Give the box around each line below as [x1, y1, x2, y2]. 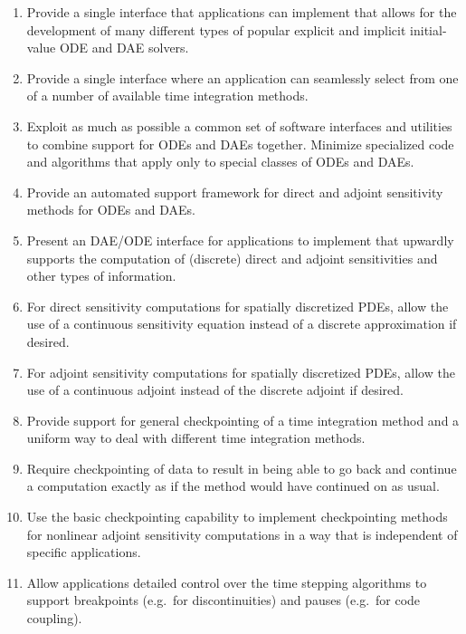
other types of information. [26, 266, 176, 285]
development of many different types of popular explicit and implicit [26, 20, 406, 39]
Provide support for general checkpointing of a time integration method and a [26, 410, 460, 429]
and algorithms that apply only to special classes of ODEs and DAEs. [26, 152, 414, 171]
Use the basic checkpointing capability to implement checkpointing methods [26, 507, 448, 526]
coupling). [26, 609, 82, 628]
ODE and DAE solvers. [59, 38, 189, 57]
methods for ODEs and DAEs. [26, 200, 195, 219]
